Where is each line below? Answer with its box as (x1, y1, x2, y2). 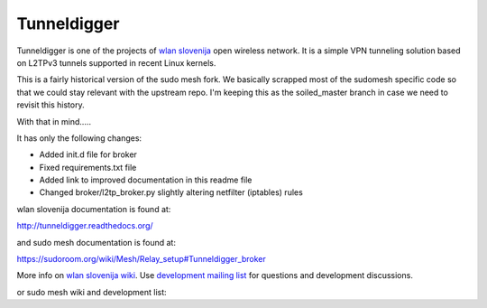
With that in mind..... (16, 116, 92, 126)
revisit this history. (16, 99, 85, 110)
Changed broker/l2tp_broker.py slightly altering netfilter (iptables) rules (39, 187, 304, 198)
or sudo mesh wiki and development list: (16, 286, 167, 297)
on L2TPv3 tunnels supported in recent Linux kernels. (16, 57, 216, 68)
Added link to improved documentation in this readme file (39, 174, 253, 185)
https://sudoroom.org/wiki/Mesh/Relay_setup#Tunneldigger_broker (16, 254, 266, 265)
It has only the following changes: (16, 132, 142, 144)
